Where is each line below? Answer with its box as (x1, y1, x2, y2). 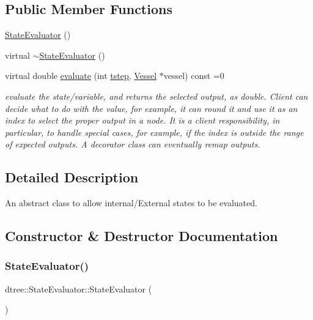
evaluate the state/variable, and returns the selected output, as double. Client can (5, 89, 308, 102)
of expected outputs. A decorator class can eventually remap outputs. (5, 138, 260, 151)
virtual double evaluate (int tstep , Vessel (5, 69, 157, 82)
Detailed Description (5, 168, 139, 187)
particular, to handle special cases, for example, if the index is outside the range (5, 125, 304, 138)
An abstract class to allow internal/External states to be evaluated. (5, 196, 257, 209)
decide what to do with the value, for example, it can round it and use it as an (5, 102, 298, 114)
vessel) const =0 (163, 69, 224, 82)
